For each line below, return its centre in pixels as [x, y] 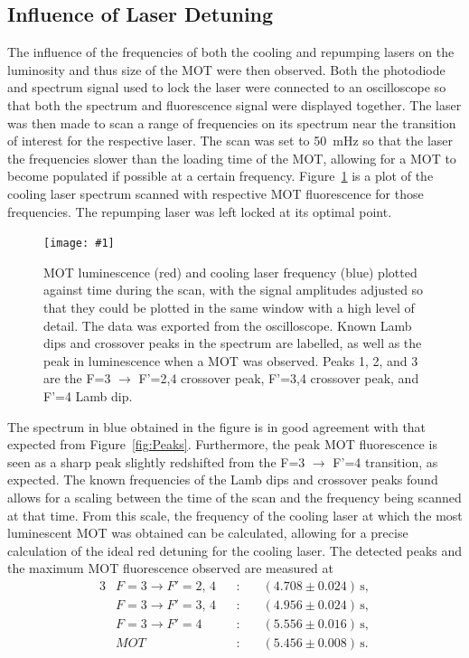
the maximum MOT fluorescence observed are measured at [170, 568]
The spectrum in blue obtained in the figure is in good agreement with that [217, 426]
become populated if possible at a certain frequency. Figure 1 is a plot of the [220, 176]
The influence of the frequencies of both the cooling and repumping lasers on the [231, 52]
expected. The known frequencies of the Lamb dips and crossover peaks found [223, 479]
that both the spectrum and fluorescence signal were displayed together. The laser [234, 104]
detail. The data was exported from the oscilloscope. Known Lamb [228, 325]
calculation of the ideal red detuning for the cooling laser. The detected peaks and [235, 550]
